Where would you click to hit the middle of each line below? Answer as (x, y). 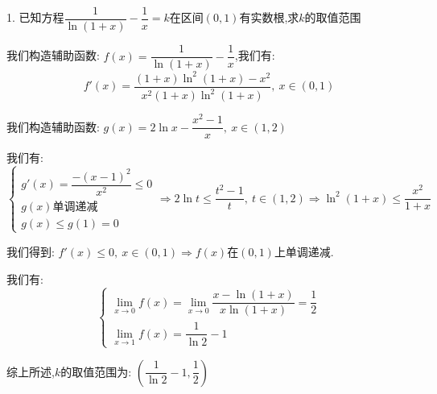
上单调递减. (304, 251)
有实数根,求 (269, 17)
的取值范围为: (96, 371)
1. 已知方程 (35, 17)
